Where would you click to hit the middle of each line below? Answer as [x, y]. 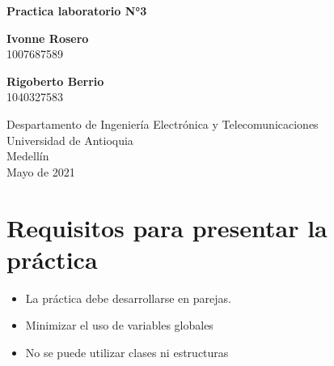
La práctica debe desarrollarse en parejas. [128, 298]
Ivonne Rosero [48, 38]
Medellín [28, 156]
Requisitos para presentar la [167, 227]
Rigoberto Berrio [55, 81]
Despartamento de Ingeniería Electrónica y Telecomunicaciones [163, 123]
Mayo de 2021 [41, 171]
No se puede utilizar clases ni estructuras [127, 352]
